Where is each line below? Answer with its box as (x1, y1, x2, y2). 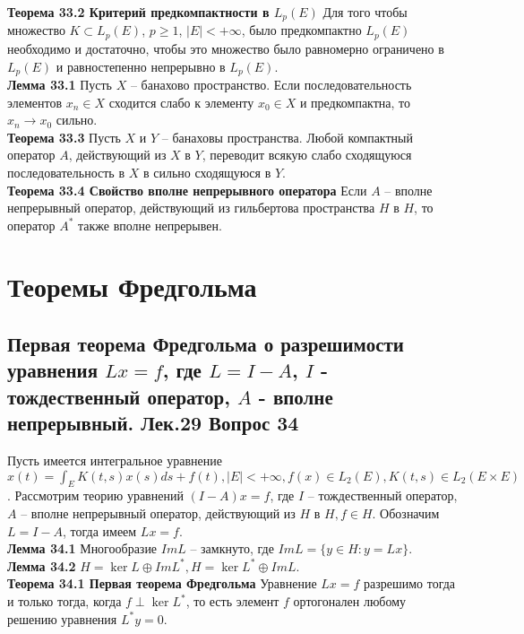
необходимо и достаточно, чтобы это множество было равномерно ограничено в (7, 39, 444, 57)
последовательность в (7, 162, 125, 181)
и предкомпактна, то (299, 92, 411, 111)
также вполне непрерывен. (78, 215, 222, 234)
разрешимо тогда (364, 574, 456, 593)
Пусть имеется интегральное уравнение (7, 451, 222, 470)
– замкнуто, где (190, 539, 274, 558)
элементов (7, 92, 63, 111)
